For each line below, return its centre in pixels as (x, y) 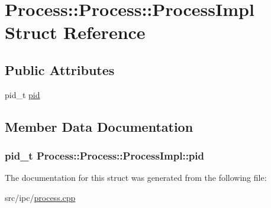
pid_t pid (22, 94)
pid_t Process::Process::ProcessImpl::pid (104, 156)
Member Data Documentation (99, 126)
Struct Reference (75, 32)
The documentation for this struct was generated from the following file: (136, 178)
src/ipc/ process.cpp (40, 197)
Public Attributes (60, 69)
